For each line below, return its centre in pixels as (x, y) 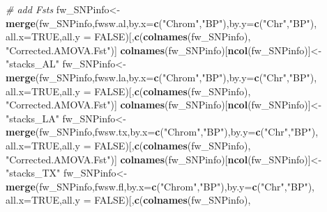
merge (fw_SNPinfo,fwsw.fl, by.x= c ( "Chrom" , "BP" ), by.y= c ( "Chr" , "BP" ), (160, 186)
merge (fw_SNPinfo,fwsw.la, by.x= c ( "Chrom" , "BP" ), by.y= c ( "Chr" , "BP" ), (161, 77)
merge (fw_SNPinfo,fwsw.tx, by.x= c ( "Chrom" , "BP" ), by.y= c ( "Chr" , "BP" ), (162, 132)
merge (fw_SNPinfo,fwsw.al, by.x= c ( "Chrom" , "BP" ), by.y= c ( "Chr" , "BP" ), (161, 23)
